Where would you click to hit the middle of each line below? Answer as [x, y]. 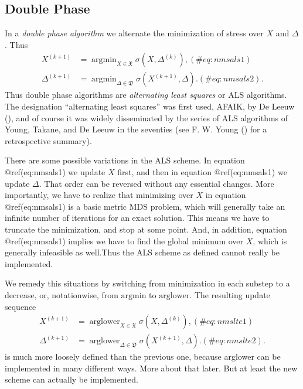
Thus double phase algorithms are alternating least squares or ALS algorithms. [146, 95]
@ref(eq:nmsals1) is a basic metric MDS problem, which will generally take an [145, 206]
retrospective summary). [48, 140]
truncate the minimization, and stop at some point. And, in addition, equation [146, 229]
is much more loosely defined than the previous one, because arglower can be [143, 356]
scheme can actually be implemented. [72, 379]
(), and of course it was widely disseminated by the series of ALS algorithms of [147, 117]
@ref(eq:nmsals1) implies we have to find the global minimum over [124, 240]
